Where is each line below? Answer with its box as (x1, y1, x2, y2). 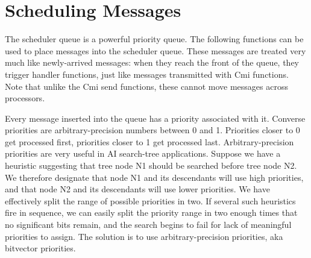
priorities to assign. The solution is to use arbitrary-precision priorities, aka (5, 230, 283, 242)
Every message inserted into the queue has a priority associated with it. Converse (5, 112, 306, 124)
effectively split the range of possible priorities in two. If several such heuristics (5, 194, 296, 207)
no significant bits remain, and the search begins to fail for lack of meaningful (5, 218, 292, 231)
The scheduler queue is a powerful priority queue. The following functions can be (5, 33, 304, 45)
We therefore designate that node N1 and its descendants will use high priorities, (5, 171, 304, 183)
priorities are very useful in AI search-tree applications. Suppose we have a (5, 147, 281, 160)
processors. (5, 92, 45, 104)
